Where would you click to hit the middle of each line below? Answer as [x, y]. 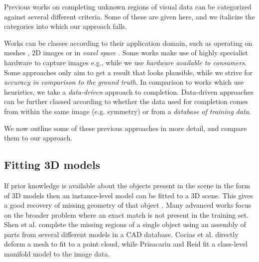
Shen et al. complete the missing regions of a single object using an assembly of [125, 224]
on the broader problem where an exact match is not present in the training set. [126, 214]
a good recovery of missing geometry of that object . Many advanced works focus [128, 205]
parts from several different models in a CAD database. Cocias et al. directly [121, 234]
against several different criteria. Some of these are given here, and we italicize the [129, 16]
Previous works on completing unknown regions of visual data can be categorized [128, 6]
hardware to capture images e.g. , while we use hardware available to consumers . [125, 62]
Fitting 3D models [52, 165]
